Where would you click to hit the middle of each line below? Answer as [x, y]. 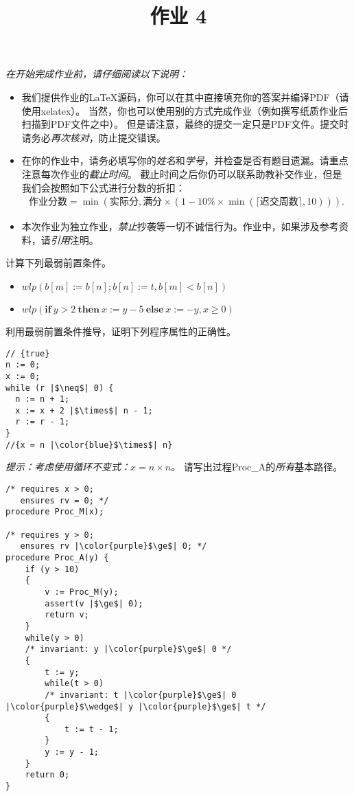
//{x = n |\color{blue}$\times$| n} [89, 445]
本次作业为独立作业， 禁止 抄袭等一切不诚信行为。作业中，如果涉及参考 [180, 226]
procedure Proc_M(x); [55, 512]
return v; [67, 615]
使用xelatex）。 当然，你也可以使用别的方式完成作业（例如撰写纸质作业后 [185, 110]
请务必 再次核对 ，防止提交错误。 [94, 137]
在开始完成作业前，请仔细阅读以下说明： [97, 74]
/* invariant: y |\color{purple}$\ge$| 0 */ [128, 649]
